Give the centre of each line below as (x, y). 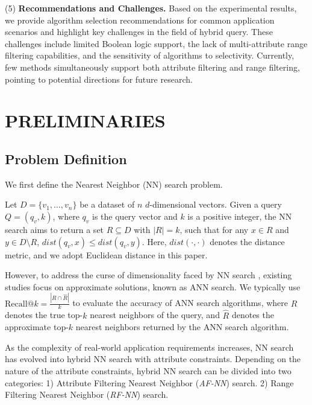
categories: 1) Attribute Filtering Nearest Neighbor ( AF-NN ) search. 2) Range (149, 382)
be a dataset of (107, 204)
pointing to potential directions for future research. (99, 79)
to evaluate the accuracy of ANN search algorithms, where (180, 303)
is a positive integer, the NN (240, 216)
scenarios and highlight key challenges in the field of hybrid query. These (139, 32)
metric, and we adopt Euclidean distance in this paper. (106, 254)
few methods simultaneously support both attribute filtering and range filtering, (152, 67)
